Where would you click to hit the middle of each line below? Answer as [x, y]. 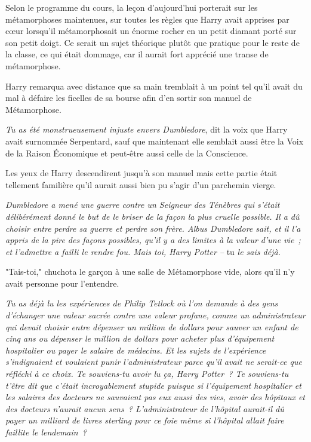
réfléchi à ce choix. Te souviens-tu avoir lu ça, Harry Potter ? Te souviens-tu [147, 374]
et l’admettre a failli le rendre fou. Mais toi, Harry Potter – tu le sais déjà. [143, 251]
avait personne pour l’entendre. [62, 283]
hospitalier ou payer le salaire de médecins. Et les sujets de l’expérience [136, 350]
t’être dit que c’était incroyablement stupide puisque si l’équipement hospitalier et [153, 385]
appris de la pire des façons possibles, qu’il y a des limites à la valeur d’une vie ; [153, 240]
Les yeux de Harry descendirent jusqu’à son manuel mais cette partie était [141, 173]
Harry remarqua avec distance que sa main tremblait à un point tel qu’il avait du [154, 86]
